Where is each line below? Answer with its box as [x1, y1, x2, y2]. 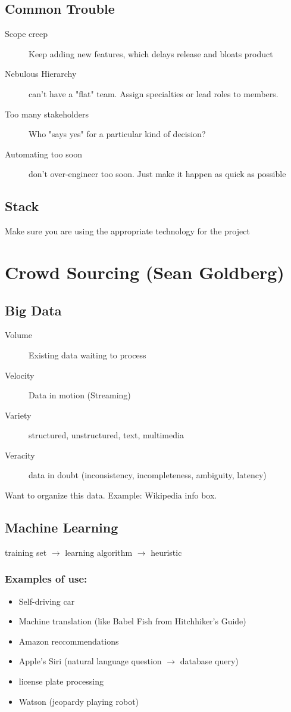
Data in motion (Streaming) [29, 389, 131, 401]
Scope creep [5, 27, 48, 40]
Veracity [5, 448, 35, 461]
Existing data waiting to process [29, 348, 146, 361]
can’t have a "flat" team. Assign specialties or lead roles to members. [29, 87, 279, 100]
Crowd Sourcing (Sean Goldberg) [5, 259, 284, 284]
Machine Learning [5, 518, 118, 537]
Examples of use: [5, 571, 87, 586]
